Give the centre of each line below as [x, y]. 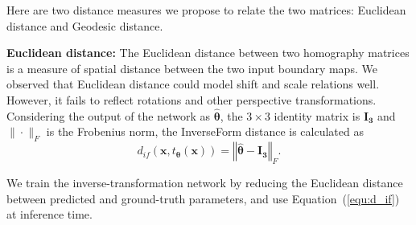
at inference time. [49, 214]
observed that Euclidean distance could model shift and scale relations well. [193, 84]
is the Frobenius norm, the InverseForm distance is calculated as [205, 131]
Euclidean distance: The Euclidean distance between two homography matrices [208, 53]
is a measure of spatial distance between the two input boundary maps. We [192, 68]
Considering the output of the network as [109, 115]
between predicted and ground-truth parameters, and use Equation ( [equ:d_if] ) [203, 198]
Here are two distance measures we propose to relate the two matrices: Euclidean [206, 10]
